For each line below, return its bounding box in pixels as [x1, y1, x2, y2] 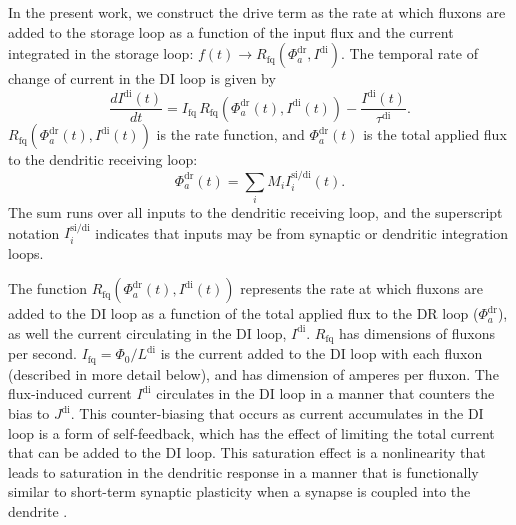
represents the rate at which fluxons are [240, 278, 483, 299]
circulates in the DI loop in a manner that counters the [156, 383, 495, 404]
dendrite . [8, 501, 68, 522]
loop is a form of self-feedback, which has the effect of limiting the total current [8, 422, 495, 443]
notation [8, 222, 60, 243]
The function [8, 278, 87, 299]
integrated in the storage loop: [8, 43, 194, 64]
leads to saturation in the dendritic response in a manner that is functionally [8, 461, 479, 482]
